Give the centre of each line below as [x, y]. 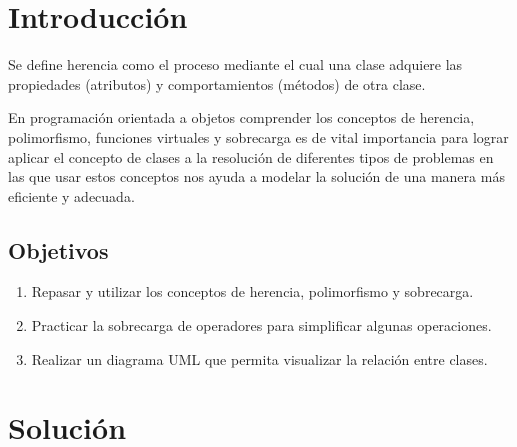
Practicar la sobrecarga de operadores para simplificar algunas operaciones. [261, 325]
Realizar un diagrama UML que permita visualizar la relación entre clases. [259, 358]
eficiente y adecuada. [71, 195]
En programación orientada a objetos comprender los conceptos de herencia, [241, 117]
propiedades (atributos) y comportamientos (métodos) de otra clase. [217, 83]
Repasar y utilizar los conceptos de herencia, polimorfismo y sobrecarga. [252, 291]
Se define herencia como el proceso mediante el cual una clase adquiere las [235, 64]
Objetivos [58, 249]
